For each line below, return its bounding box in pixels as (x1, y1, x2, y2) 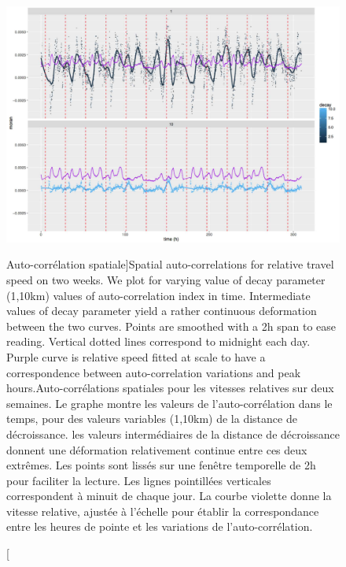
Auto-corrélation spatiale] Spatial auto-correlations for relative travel (6, 256, 334, 272)
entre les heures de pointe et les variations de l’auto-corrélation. (6, 518, 313, 535)
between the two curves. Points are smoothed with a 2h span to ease (6, 317, 337, 334)
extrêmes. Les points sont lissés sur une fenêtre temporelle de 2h (6, 457, 316, 473)
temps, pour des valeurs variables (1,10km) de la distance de (6, 410, 297, 427)
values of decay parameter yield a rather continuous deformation (6, 302, 317, 319)
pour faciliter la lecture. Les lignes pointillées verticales (6, 472, 271, 488)
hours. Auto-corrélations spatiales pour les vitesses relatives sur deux (6, 380, 334, 396)
